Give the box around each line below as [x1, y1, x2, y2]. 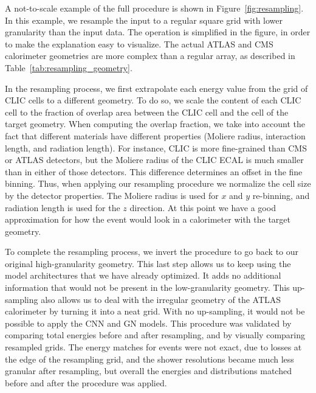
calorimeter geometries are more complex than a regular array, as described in [5, 49, 295, 62]
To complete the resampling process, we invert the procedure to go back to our [5, 245, 299, 258]
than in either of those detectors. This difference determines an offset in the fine [5, 165, 303, 178]
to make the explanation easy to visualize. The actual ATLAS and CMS [5, 37, 273, 50]
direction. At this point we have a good [129, 201, 276, 214]
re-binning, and [252, 189, 310, 201]
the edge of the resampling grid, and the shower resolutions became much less [5, 352, 294, 365]
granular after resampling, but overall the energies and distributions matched [5, 364, 292, 377]
